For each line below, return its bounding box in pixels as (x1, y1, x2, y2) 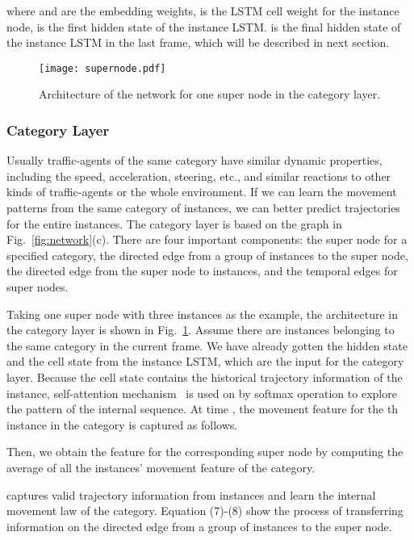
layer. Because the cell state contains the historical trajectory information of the (6, 368, 403, 385)
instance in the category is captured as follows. (6, 416, 238, 433)
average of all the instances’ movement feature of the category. (6, 458, 316, 475)
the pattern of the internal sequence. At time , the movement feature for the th (6, 400, 399, 417)
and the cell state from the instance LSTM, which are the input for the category (6, 353, 404, 370)
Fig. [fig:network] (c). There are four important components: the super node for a (6, 231, 408, 248)
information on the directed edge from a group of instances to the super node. (6, 517, 392, 534)
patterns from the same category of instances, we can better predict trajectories (6, 199, 400, 216)
